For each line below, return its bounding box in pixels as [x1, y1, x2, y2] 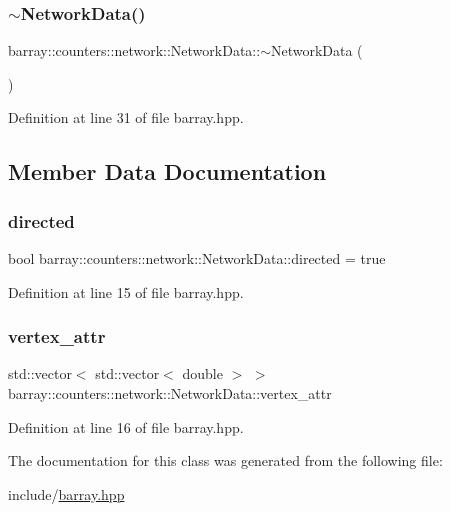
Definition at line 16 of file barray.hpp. [8, 416, 244, 437]
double [182, 363, 223, 384]
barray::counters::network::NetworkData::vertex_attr [8, 383, 332, 403]
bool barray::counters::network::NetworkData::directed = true [8, 248, 386, 268]
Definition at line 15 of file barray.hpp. [8, 281, 244, 302]
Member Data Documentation [8, 156, 327, 187]
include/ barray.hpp [8, 483, 125, 504]
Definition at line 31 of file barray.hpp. [8, 107, 244, 128]
